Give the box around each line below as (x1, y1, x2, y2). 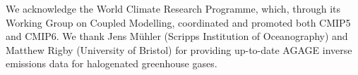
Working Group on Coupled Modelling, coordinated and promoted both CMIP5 (6, 15, 351, 29)
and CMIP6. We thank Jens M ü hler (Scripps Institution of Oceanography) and (6, 29, 348, 43)
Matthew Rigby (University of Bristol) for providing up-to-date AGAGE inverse (6, 42, 352, 57)
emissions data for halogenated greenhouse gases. (6, 56, 217, 71)
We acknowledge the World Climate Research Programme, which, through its (6, 1, 340, 15)
